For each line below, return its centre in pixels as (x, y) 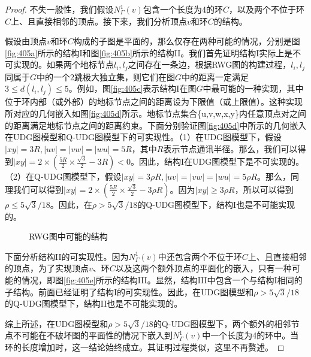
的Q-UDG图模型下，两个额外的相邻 (222, 323)
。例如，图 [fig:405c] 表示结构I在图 (132, 88)
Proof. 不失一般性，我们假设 (59, 9)
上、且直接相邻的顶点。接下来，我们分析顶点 (99, 21)
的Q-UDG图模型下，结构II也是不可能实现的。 (94, 303)
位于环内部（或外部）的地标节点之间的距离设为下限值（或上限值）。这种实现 (154, 102)
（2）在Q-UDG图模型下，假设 (63, 176)
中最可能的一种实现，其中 (253, 88)
